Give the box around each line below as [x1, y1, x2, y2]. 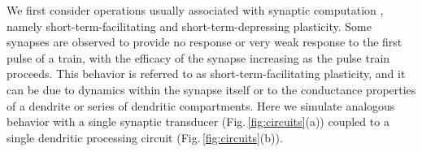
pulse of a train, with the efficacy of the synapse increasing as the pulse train [7, 49, 390, 66]
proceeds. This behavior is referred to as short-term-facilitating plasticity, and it [7, 65, 406, 82]
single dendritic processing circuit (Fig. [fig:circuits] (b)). [7, 128, 283, 145]
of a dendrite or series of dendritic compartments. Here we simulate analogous [7, 97, 395, 114]
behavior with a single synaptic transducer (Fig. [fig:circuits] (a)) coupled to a [7, 113, 389, 130]
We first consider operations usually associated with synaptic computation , [7, 2, 384, 18]
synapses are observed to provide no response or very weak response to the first [7, 33, 402, 50]
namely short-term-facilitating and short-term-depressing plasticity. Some [7, 17, 372, 34]
